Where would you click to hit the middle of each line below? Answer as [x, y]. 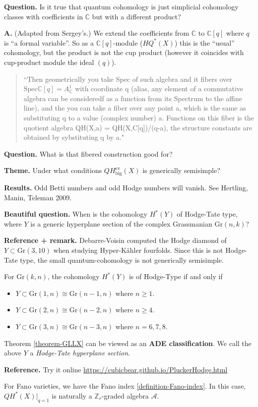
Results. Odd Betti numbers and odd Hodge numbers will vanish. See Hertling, [126, 188]
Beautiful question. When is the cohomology [76, 214]
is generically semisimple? [181, 170]
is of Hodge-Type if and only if [176, 276]
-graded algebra [125, 395]
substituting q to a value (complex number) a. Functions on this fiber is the [139, 117]
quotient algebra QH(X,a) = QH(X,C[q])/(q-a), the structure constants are [138, 127]
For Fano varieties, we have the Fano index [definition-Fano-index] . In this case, [125, 386]
